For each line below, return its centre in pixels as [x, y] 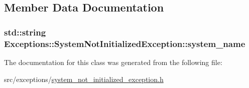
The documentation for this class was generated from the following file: [113, 62]
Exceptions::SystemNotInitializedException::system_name [125, 43]
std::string [25, 32]
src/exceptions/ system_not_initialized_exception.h [84, 79]
